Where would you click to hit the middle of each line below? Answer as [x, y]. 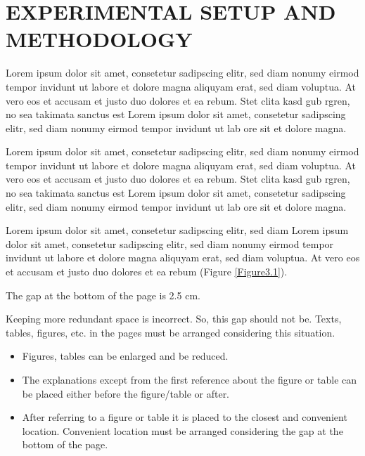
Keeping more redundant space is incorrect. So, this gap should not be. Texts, [174, 319]
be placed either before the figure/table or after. [126, 393]
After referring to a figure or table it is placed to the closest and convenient [185, 417]
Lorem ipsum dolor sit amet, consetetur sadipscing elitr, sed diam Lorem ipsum [177, 230]
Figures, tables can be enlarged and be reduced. [125, 356]
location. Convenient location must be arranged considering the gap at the [182, 430]
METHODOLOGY [99, 39]
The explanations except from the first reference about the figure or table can [190, 379]
